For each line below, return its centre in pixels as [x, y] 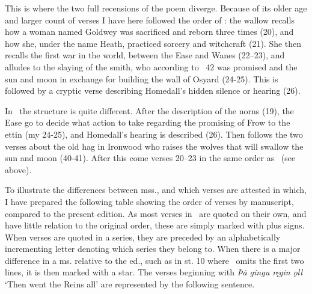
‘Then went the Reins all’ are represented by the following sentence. [130, 284]
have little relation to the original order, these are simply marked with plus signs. [155, 225]
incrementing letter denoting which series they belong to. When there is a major [153, 249]
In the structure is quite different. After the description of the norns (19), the [149, 110]
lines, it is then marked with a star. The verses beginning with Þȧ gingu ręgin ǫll [154, 272]
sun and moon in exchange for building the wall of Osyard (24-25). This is [142, 78]
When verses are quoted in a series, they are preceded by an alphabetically [143, 237]
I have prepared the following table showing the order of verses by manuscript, [149, 201]
